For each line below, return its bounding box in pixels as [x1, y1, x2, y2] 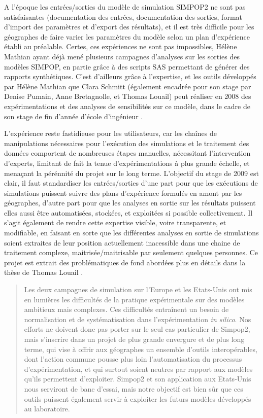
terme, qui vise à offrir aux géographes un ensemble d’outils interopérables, [24, 343, 257, 354]
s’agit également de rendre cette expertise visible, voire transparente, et [4, 217, 226, 228]
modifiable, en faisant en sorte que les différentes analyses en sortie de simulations [4, 227, 259, 238]
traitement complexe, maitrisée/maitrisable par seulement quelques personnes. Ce [4, 247, 258, 258]
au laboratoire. [24, 403, 70, 414]
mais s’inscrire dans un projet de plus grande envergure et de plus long [24, 334, 245, 344]
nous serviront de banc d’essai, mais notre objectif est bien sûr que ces [24, 383, 243, 394]
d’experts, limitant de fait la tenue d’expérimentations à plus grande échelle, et [4, 157, 250, 168]
